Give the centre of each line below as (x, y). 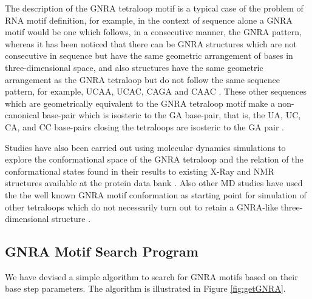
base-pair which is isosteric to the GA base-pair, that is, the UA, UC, (171, 115)
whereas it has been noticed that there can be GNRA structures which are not (151, 43)
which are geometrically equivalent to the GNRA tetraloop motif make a (140, 103)
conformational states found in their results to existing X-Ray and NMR (140, 171)
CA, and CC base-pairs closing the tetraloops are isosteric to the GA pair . (145, 126)
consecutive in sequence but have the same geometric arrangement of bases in (149, 55)
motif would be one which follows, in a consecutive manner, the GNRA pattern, (153, 32)
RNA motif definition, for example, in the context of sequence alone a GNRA (149, 20)
